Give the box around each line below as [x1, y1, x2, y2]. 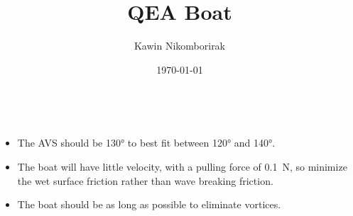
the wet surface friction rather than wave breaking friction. [17, 173, 273, 188]
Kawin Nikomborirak [134, 38, 226, 53]
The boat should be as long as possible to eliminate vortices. [17, 197, 281, 212]
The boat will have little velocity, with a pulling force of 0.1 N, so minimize [17, 159, 347, 174]
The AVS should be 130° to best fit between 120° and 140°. [17, 135, 276, 150]
